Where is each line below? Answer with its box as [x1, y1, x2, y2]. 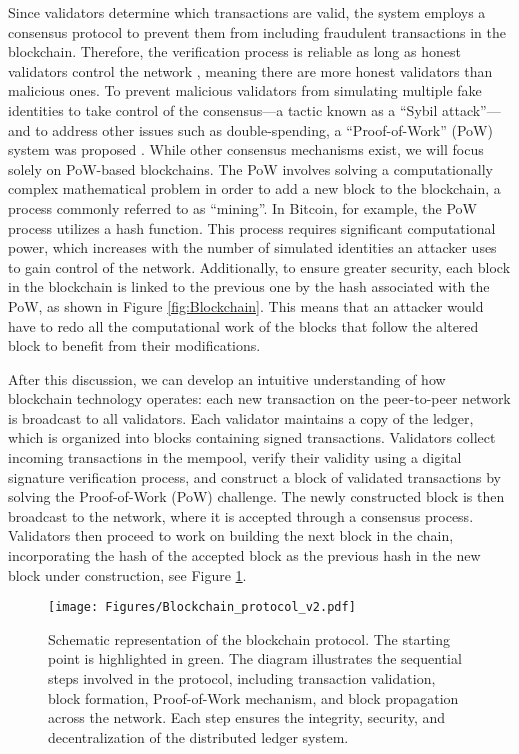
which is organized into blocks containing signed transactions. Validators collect [8, 427, 496, 448]
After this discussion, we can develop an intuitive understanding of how [8, 368, 446, 389]
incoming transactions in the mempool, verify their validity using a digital [8, 447, 462, 468]
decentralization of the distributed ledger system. [48, 726, 349, 747]
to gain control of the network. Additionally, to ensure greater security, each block [8, 256, 511, 277]
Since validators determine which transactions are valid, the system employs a [8, 2, 486, 22]
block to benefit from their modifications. [8, 335, 261, 356]
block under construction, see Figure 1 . [8, 564, 247, 585]
